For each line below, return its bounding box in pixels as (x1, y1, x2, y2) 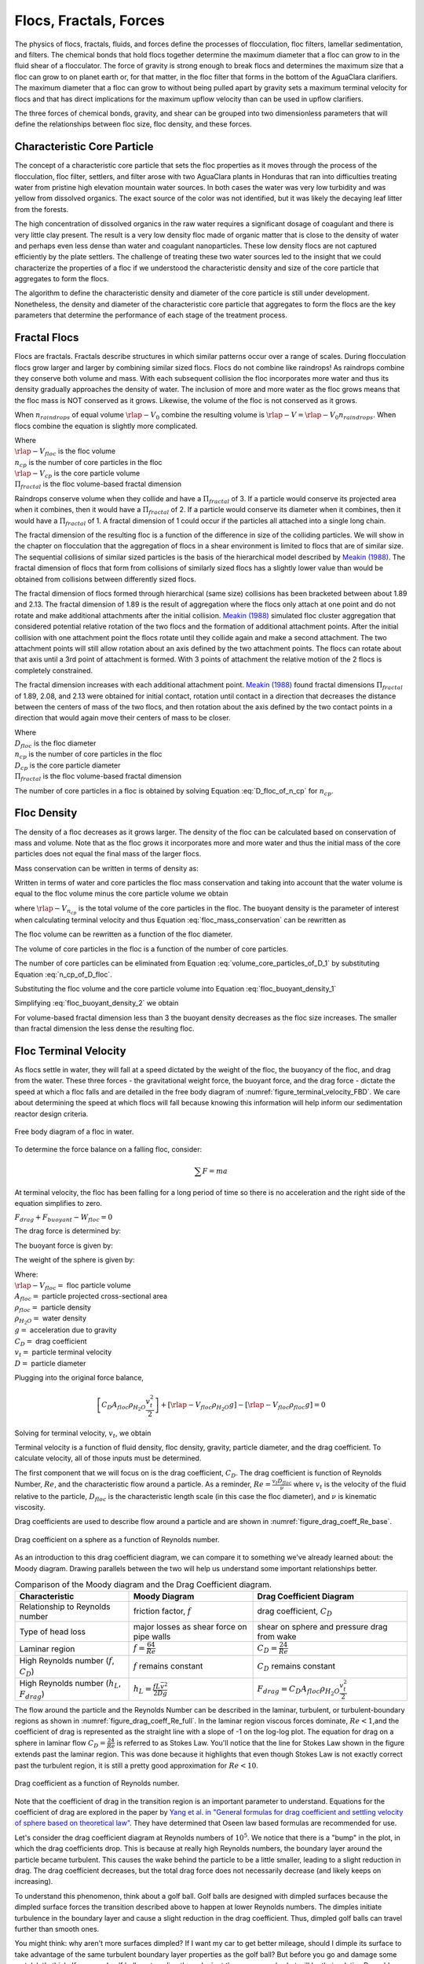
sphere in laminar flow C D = (14, 1738, 106, 1750)
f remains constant (133, 1661, 203, 1672)
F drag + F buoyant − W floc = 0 (14, 1212, 113, 1223)
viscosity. (14, 1503, 46, 1512)
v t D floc (272, 1478, 292, 1486)
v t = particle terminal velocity (14, 1347, 112, 1358)
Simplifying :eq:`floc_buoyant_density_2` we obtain (14, 998, 179, 1008)
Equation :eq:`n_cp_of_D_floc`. (14, 969, 113, 979)
